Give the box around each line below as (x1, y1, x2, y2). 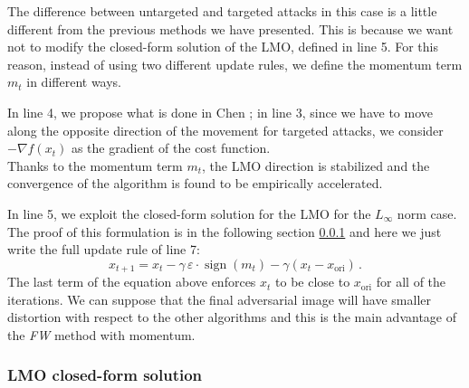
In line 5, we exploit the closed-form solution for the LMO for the (7, 203, 371, 222)
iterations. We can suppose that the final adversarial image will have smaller (7, 289, 431, 308)
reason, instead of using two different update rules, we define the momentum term (7, 54, 463, 73)
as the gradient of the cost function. (71, 138, 271, 157)
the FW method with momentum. (7, 325, 196, 344)
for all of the (376, 272, 446, 291)
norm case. (397, 203, 457, 222)
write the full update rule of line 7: (7, 240, 200, 259)
